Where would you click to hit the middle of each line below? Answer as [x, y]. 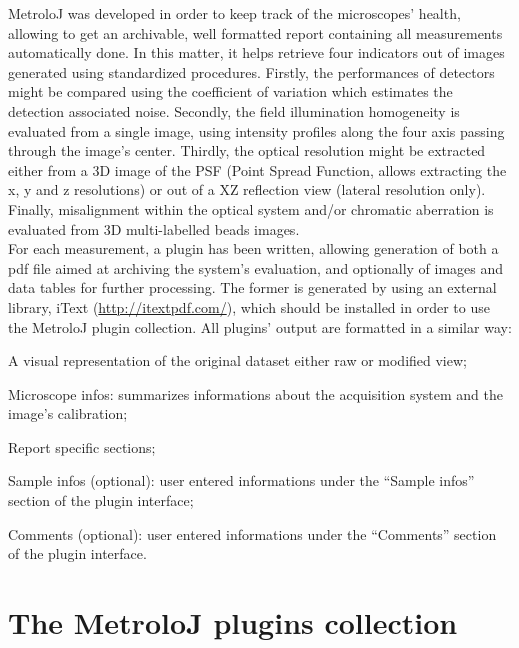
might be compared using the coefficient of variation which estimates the [230, 91]
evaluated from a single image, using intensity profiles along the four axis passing [256, 130]
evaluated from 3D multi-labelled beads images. [154, 228]
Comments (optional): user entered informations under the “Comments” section [252, 533]
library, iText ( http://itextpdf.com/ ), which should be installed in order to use [249, 306]
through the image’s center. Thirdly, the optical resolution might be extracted [247, 150]
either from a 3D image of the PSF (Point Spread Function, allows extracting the [257, 169]
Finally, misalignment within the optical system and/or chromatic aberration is [251, 208]
